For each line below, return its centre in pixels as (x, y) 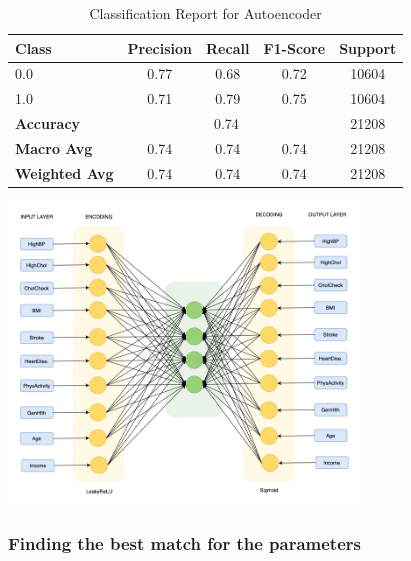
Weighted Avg (64, 172)
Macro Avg (54, 147)
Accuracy (48, 123)
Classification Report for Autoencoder (205, 13)
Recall (228, 47)
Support (368, 47)
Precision (160, 47)
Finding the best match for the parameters (184, 542)
